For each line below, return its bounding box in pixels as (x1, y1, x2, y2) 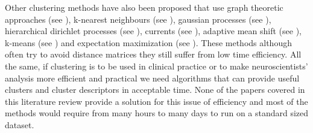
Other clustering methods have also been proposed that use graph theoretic (5, 1, 283, 13)
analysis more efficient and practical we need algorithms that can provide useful (5, 71, 300, 84)
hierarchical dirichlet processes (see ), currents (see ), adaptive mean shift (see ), (5, 25, 302, 37)
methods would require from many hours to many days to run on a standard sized (5, 107, 309, 119)
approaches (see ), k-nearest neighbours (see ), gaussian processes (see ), (5, 13, 271, 25)
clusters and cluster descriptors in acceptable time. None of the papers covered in (5, 83, 305, 96)
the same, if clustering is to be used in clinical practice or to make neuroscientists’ (5, 59, 308, 72)
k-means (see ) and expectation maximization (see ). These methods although (5, 36, 292, 49)
